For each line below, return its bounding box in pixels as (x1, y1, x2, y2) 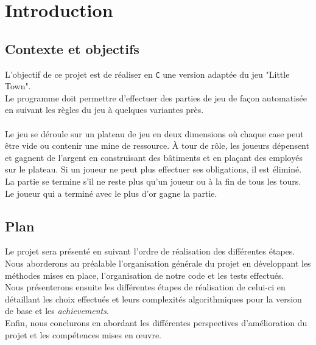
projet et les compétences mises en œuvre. (5, 328, 161, 341)
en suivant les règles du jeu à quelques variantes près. (5, 103, 204, 116)
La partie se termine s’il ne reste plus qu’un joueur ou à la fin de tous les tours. (5, 174, 301, 187)
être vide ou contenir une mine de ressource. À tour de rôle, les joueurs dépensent (5, 139, 309, 152)
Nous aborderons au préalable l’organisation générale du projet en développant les (5, 256, 311, 269)
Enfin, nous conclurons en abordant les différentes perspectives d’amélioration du (5, 316, 307, 329)
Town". (5, 80, 31, 92)
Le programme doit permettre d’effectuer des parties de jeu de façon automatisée (5, 91, 307, 104)
